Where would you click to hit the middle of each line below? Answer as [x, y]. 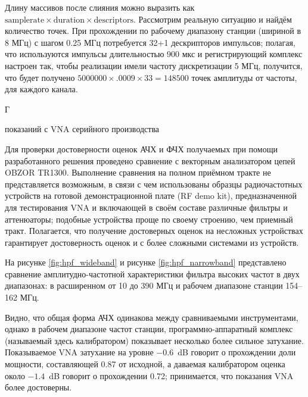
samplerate [25, 20]
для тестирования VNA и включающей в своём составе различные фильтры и [146, 207]
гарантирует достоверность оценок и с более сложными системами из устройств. [152, 242]
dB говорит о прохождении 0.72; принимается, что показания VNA [171, 375]
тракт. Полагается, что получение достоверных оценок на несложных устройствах [154, 231]
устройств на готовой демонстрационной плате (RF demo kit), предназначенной [151, 196]
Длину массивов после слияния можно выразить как [100, 7]
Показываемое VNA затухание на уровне [79, 352]
